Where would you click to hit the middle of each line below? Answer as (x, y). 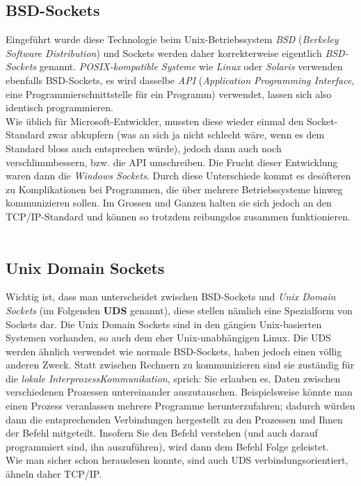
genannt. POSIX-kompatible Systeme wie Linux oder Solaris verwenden (191, 66)
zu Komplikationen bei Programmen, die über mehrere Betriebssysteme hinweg (174, 189)
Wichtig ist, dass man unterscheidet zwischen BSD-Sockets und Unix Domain (171, 297)
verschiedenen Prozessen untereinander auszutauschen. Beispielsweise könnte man (179, 392)
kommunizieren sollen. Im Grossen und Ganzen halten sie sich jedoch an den (169, 203)
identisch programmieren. (59, 107)
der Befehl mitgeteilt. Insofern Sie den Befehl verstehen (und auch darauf (162, 433)
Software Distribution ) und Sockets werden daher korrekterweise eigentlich (164, 52)
